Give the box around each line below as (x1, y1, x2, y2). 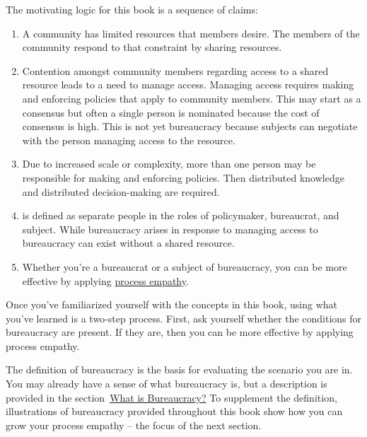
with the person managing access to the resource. (22, 132, 235, 147)
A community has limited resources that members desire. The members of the (22, 25, 360, 40)
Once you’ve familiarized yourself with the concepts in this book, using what (6, 297, 338, 312)
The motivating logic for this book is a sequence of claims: (6, 2, 258, 16)
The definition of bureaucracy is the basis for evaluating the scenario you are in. (6, 362, 353, 377)
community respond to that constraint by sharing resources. (22, 40, 282, 54)
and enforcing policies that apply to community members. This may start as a (22, 91, 361, 105)
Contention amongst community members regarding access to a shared (22, 63, 329, 78)
